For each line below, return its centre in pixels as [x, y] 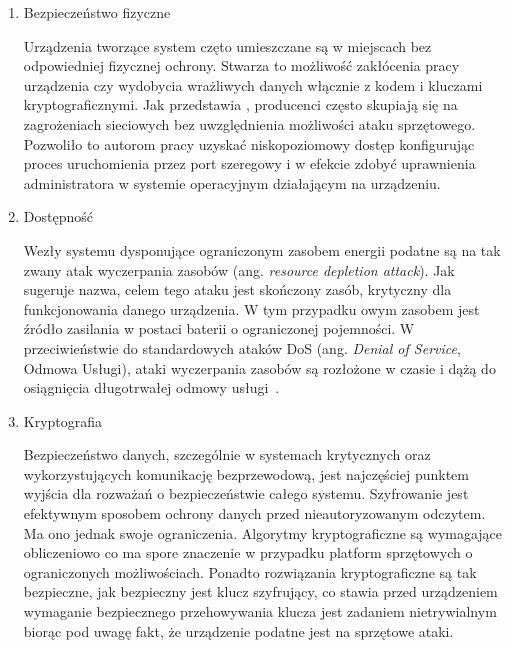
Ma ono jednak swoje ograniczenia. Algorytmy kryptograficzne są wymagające [263, 532]
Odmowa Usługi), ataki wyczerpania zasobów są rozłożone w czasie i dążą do [259, 367]
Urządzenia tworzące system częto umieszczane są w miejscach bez [227, 45]
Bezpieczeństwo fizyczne [97, 12]
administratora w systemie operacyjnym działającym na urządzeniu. [232, 182]
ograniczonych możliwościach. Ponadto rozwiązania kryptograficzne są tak [250, 571]
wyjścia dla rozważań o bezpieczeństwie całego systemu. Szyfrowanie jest [246, 493]
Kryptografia [63, 420]
